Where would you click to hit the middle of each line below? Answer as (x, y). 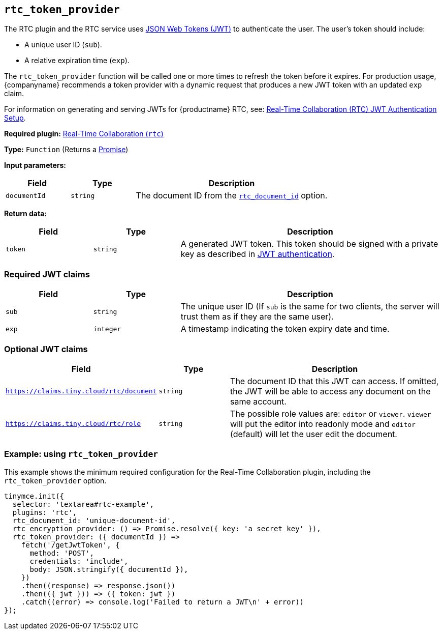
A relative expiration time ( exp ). (77, 61)
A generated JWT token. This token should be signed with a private (309, 244)
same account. (258, 401)
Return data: (25, 214)
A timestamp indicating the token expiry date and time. (285, 329)
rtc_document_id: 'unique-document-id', (94, 520)
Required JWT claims (47, 274)
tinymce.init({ (34, 496)
